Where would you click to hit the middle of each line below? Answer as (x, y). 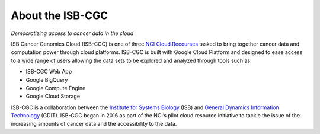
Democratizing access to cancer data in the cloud (72, 33)
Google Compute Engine (56, 88)
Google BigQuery (47, 79)
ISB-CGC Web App (49, 72)
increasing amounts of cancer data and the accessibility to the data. (94, 124)
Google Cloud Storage (53, 96)
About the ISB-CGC (60, 15)
